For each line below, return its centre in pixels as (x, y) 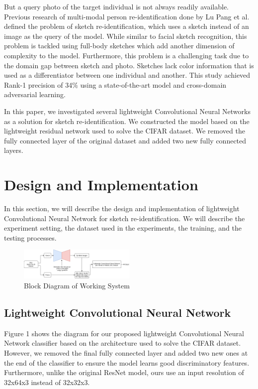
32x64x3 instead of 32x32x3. (47, 382)
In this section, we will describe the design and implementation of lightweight (122, 208)
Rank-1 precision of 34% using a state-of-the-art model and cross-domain (115, 84)
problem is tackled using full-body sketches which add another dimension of (119, 46)
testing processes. (30, 237)
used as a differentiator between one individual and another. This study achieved (127, 75)
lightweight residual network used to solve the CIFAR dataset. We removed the (125, 131)
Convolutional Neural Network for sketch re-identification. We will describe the (125, 218)
